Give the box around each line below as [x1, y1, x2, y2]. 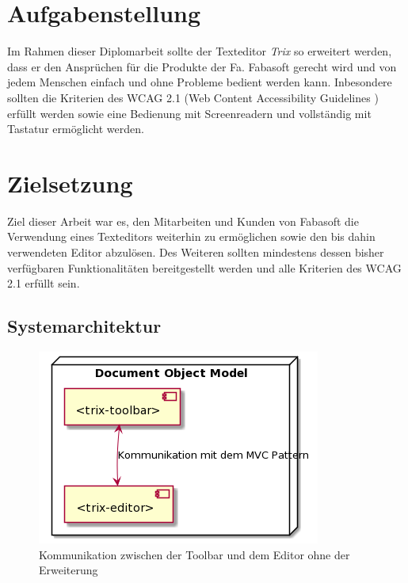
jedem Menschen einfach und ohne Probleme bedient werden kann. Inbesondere [7, 74, 392, 90]
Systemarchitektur [7, 314, 162, 338]
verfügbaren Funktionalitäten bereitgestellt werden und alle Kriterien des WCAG [7, 259, 402, 276]
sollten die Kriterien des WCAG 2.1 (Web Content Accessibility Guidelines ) [7, 89, 379, 105]
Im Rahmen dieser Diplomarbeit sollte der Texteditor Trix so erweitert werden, [7, 43, 392, 59]
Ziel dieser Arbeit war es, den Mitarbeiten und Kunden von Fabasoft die [7, 212, 359, 229]
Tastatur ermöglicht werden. [7, 120, 144, 137]
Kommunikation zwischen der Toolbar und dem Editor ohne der [39, 546, 350, 562]
